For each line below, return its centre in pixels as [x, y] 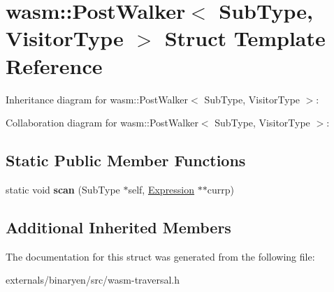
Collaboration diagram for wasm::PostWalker [102, 123]
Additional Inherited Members [118, 227]
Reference [54, 65]
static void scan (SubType [63, 189]
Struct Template [245, 38]
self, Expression [161, 189]
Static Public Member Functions [126, 160]
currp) [220, 189]
